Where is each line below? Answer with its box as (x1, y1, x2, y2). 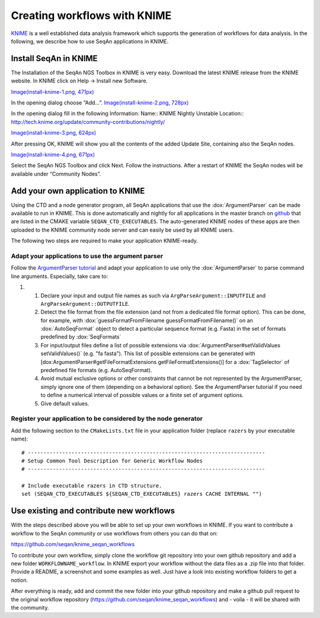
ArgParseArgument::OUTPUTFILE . (40, 300, 130, 307)
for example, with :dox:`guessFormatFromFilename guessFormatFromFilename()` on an (40, 316, 253, 324)
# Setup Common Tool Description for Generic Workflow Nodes (21, 457, 203, 464)
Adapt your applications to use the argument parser (11, 252, 163, 260)
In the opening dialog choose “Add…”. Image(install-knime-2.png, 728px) (11, 99, 189, 106)
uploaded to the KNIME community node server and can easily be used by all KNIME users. (11, 226, 234, 233)
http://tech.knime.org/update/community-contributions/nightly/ (11, 118, 165, 125)
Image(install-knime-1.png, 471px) (11, 88, 94, 95)
